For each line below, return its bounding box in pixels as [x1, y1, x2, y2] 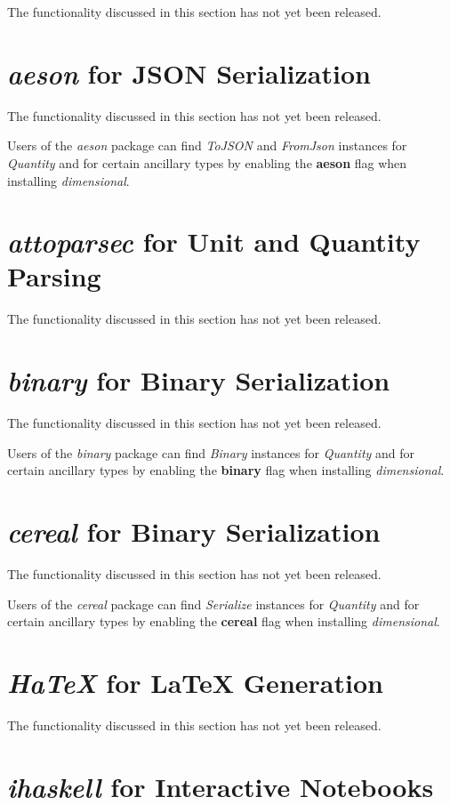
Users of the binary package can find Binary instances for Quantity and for [7, 443, 415, 462]
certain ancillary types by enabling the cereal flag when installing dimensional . [7, 612, 440, 631]
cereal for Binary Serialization [7, 513, 381, 551]
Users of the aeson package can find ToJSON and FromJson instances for [7, 136, 407, 155]
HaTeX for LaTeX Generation [7, 664, 383, 701]
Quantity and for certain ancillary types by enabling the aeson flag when [7, 153, 407, 172]
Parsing [7, 258, 101, 294]
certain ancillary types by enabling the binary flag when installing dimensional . [7, 461, 445, 479]
